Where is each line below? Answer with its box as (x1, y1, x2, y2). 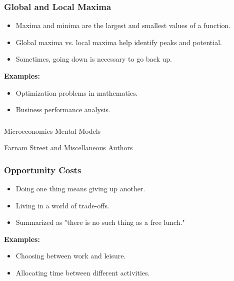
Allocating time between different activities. (15, 267, 150, 278)
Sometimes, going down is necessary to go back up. (15, 54, 172, 64)
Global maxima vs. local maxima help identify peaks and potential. (15, 37, 222, 47)
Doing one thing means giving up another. (15, 183, 145, 194)
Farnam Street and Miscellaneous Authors (4, 142, 133, 153)
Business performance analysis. (15, 104, 110, 115)
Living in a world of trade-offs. (15, 200, 109, 210)
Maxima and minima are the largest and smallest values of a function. (15, 20, 231, 31)
